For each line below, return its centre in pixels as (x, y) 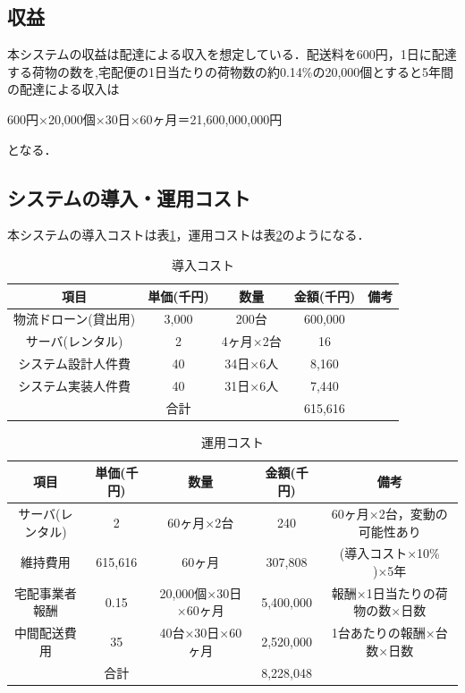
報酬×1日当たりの (383, 592)
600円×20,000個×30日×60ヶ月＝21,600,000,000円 (145, 118)
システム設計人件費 (74, 363)
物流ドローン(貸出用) (75, 319)
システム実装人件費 (74, 385)
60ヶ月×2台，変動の (389, 513)
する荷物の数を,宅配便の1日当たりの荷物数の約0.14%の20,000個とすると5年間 (230, 71)
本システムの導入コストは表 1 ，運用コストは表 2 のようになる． (189, 235)
